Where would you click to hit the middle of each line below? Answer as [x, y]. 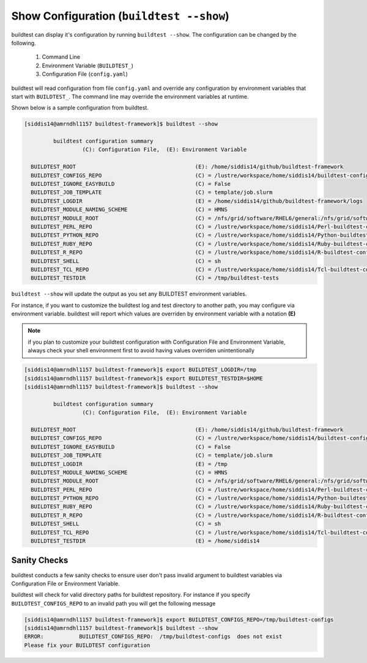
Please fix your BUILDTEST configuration [87, 645]
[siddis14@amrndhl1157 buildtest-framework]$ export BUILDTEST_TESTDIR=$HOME [143, 378]
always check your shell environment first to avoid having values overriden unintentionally [141, 350]
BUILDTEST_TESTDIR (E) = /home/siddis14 [145, 541]
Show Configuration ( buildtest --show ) [120, 16]
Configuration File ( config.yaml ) [85, 74]
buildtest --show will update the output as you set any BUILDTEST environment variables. [129, 294]
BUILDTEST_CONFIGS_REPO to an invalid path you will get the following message [113, 603]
